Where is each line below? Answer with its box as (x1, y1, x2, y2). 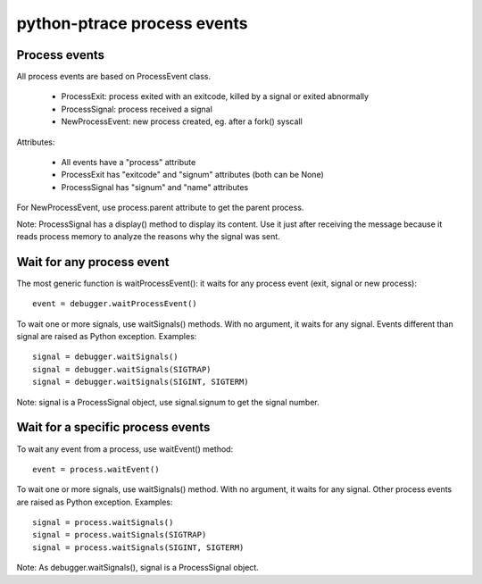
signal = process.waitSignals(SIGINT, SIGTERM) (32, 542, 245, 553)
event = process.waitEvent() (32, 464, 160, 474)
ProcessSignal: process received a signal (61, 104, 213, 114)
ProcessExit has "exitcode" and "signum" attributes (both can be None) (61, 170, 325, 180)
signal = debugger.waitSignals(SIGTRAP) (32, 364, 212, 374)
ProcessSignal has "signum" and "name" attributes (61, 181, 249, 192)
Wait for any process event (16, 254, 170, 270)
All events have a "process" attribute (61, 157, 196, 168)
